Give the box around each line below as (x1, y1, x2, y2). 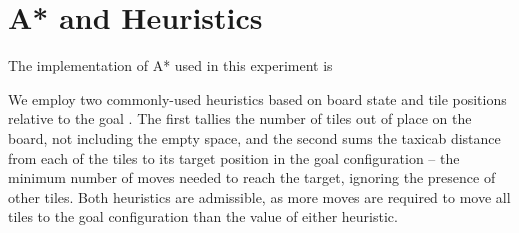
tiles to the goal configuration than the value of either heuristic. (8, 206, 398, 227)
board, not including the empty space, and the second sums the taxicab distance (8, 127, 501, 148)
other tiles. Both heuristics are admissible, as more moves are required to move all (8, 186, 511, 207)
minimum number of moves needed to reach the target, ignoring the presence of (8, 167, 496, 188)
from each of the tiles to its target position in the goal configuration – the (8, 147, 460, 168)
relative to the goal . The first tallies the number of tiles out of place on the (8, 108, 472, 129)
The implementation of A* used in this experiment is (8, 55, 333, 76)
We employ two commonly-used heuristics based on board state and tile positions (8, 88, 507, 109)
